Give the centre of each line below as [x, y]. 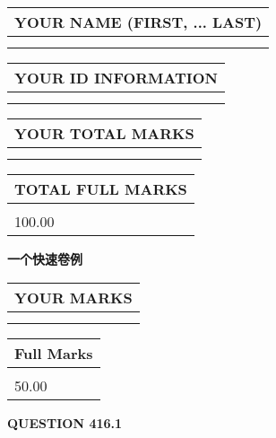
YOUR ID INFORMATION [116, 78]
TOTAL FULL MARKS [101, 189]
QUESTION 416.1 [65, 422]
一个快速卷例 [45, 258]
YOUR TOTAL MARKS [104, 133]
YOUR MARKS [73, 297]
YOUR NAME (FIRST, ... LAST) [138, 22]
